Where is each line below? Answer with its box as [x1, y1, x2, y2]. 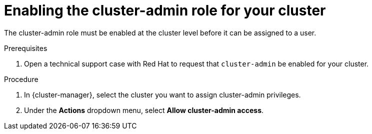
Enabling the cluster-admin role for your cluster [4, 2, 326, 19]
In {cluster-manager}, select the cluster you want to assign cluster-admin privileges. [24, 90, 301, 99]
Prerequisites [4, 43, 47, 52]
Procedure [4, 74, 38, 83]
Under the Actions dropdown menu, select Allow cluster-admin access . [24, 105, 264, 114]
